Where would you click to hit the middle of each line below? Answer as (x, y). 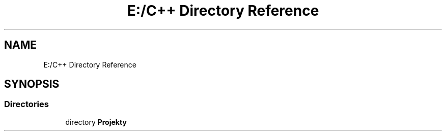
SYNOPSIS (32, 84)
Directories (26, 104)
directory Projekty (96, 122)
